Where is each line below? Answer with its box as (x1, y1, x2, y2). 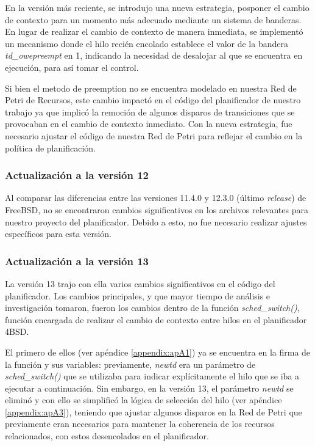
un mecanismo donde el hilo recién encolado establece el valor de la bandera (5, 37, 288, 49)
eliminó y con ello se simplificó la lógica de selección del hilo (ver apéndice (5, 393, 282, 406)
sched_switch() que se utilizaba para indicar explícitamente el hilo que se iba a (5, 370, 300, 382)
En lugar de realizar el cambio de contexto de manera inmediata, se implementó (5, 25, 303, 38)
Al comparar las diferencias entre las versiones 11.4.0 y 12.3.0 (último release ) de (5, 191, 306, 204)
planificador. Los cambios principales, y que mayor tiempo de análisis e (5, 289, 271, 302)
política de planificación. (5, 141, 96, 154)
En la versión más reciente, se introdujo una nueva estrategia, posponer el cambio (5, 1, 310, 13)
